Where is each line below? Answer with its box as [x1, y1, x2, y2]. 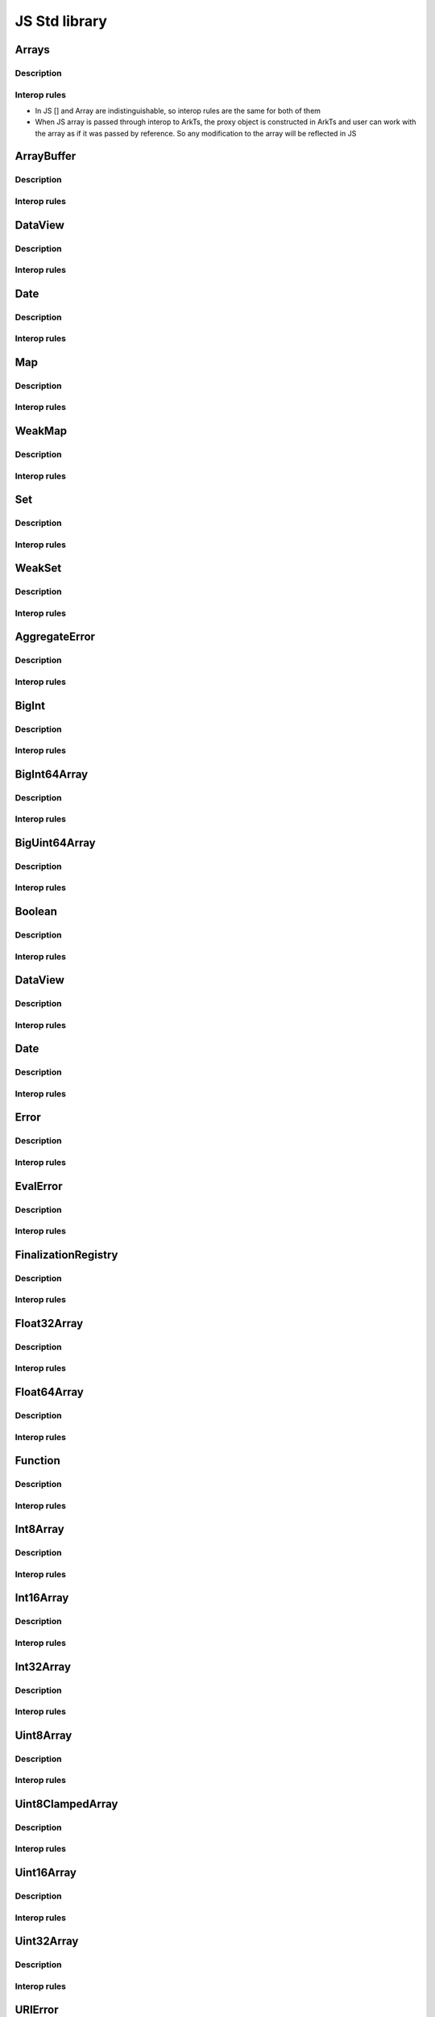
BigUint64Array [14, 836, 96, 850]
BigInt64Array [14, 767, 89, 781]
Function [14, 1454, 60, 1468]
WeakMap [14, 424, 68, 438]
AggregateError [14, 630, 96, 644]
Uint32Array [14, 1935, 79, 1948]
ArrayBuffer [14, 149, 77, 163]
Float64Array [14, 1385, 84, 1399]
